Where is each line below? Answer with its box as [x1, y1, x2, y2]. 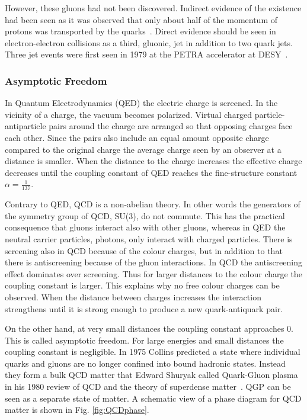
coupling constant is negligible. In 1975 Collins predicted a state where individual [5, 345, 300, 358]
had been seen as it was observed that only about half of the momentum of [5, 13, 277, 25]
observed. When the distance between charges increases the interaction [5, 290, 261, 303]
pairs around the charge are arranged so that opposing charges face [49, 120, 293, 132]
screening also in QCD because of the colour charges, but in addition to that [5, 244, 283, 257]
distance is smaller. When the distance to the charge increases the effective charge [5, 155, 302, 167]
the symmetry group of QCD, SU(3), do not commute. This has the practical [5, 209, 285, 222]
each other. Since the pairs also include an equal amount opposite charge [5, 131, 269, 143]
